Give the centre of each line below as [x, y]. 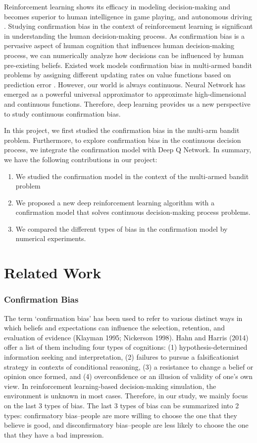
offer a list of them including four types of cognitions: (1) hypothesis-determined [126, 347]
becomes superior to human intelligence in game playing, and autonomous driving [128, 16]
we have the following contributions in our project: [81, 159]
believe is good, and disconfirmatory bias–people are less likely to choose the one [126, 425]
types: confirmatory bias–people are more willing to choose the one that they [121, 415]
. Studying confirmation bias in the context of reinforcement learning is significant [128, 26]
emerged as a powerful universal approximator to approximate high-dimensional [125, 94]
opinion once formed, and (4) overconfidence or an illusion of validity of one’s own [128, 376]
